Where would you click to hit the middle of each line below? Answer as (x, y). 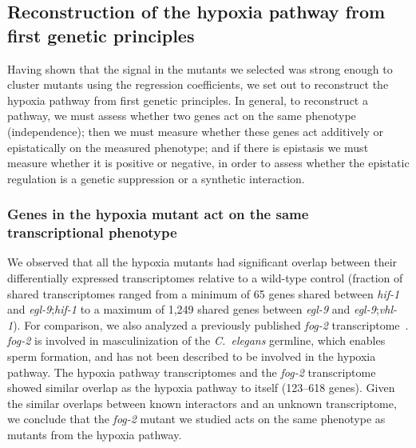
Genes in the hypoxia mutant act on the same (158, 214)
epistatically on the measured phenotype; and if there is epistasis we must (188, 147)
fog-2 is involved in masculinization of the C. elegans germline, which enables (196, 340)
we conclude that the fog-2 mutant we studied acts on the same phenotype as (196, 419)
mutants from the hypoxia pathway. (95, 435)
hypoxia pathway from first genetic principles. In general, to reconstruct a (188, 100)
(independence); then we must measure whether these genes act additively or (195, 131)
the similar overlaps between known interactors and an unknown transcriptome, (202, 403)
